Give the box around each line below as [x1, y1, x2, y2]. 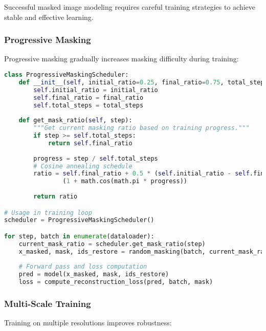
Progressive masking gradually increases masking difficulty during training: [4, 53, 239, 64]
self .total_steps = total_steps [33, 101, 144, 109]
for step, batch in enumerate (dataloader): [4, 232, 154, 240]
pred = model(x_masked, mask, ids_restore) [18, 271, 169, 278]
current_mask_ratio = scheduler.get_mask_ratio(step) [18, 240, 206, 248]
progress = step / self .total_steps [33, 155, 158, 162]
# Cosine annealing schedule [33, 162, 132, 170]
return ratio [33, 193, 78, 200]
